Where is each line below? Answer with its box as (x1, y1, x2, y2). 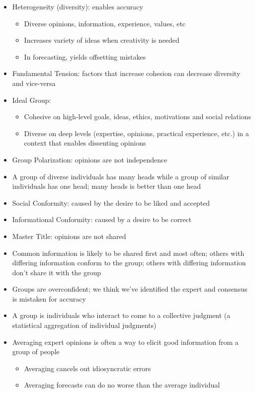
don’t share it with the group (12, 267, 101, 277)
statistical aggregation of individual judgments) (12, 320, 157, 330)
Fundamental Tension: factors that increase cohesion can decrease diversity (12, 68, 241, 79)
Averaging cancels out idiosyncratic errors (24, 363, 151, 373)
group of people (12, 346, 60, 357)
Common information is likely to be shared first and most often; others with (12, 247, 245, 258)
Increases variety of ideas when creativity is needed (24, 35, 179, 45)
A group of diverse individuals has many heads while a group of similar (12, 171, 229, 181)
